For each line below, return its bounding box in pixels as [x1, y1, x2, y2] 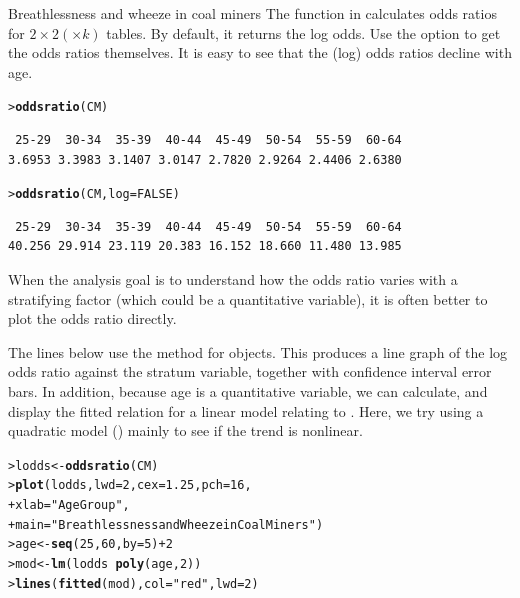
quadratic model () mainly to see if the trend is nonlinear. [8, 420, 363, 441]
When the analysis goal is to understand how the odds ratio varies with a [8, 269, 458, 290]
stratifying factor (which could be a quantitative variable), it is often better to [8, 288, 488, 309]
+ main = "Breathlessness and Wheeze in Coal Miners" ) [8, 517, 324, 532]
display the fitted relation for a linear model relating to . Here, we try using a [8, 400, 484, 421]
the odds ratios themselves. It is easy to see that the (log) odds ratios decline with [8, 42, 512, 63]
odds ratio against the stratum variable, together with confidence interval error [8, 361, 492, 382]
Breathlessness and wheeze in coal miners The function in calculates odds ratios [8, 3, 497, 23]
